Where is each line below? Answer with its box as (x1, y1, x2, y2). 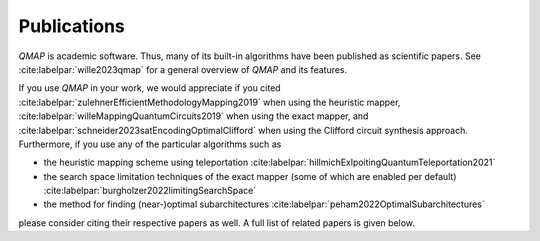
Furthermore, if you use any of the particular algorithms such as (18, 138, 282, 150)
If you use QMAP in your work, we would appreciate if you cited (18, 82, 281, 94)
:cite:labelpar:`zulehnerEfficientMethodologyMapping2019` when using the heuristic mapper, (18, 96, 401, 108)
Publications (18, 15, 125, 37)
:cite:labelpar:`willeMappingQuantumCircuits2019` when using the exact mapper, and (18, 110, 369, 122)
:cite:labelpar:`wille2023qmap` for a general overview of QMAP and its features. (18, 63, 348, 75)
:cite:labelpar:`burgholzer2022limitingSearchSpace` (43, 185, 257, 197)
